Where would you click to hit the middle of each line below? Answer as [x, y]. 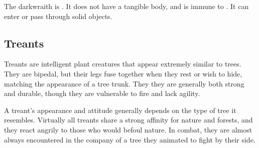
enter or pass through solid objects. [58, 16]
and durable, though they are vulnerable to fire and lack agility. [102, 93]
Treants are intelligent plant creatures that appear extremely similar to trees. [123, 64]
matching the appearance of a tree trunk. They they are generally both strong [124, 83]
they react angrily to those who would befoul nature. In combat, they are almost [128, 129]
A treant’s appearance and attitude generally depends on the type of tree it [120, 110]
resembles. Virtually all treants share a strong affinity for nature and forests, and [128, 120]
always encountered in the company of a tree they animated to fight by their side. [130, 139]
